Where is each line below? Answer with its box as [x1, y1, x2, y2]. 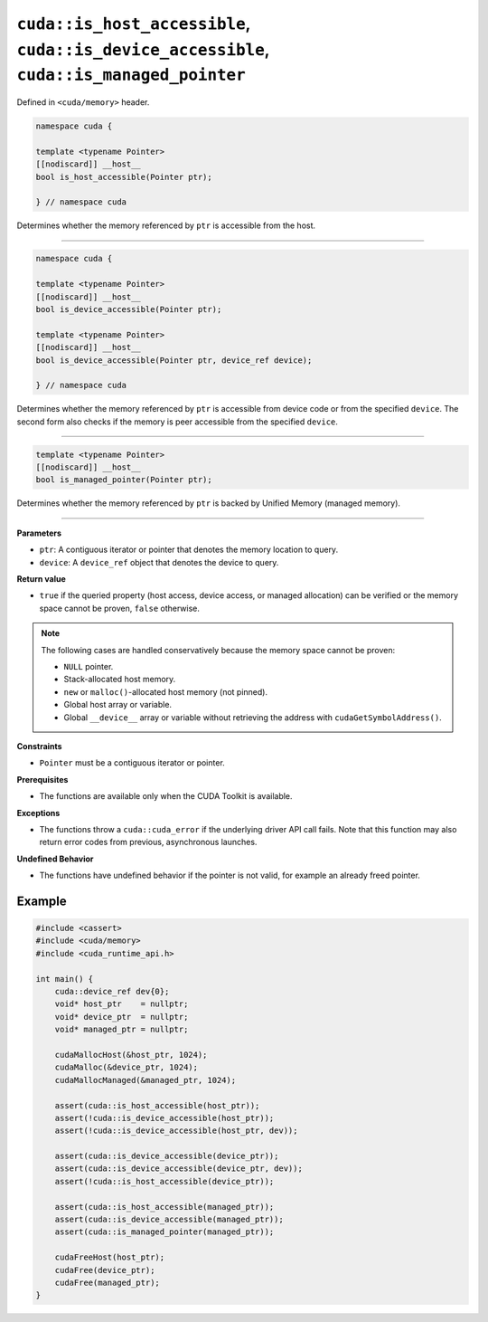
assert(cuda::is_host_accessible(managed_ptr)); [54, 1202, 275, 1212]
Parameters [16, 528, 62, 538]
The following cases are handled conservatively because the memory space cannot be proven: [41, 644, 396, 655]
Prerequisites [16, 774, 69, 785]
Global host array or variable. [63, 699, 172, 710]
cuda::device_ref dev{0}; [54, 986, 170, 997]
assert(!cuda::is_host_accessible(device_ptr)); [54, 1176, 275, 1186]
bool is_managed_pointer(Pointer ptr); [35, 475, 212, 485]
